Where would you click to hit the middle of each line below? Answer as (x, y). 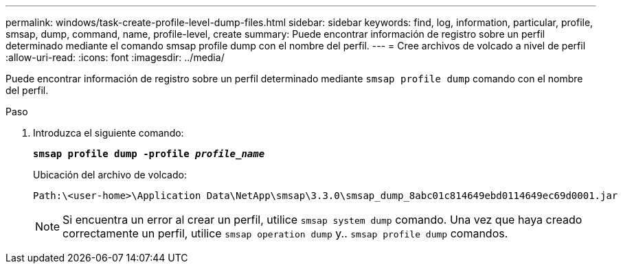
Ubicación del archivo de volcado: (110, 175)
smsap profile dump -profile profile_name (149, 154)
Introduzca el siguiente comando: (109, 133)
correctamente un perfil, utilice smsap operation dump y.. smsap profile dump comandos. (285, 233)
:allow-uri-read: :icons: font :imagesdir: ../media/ (115, 57)
